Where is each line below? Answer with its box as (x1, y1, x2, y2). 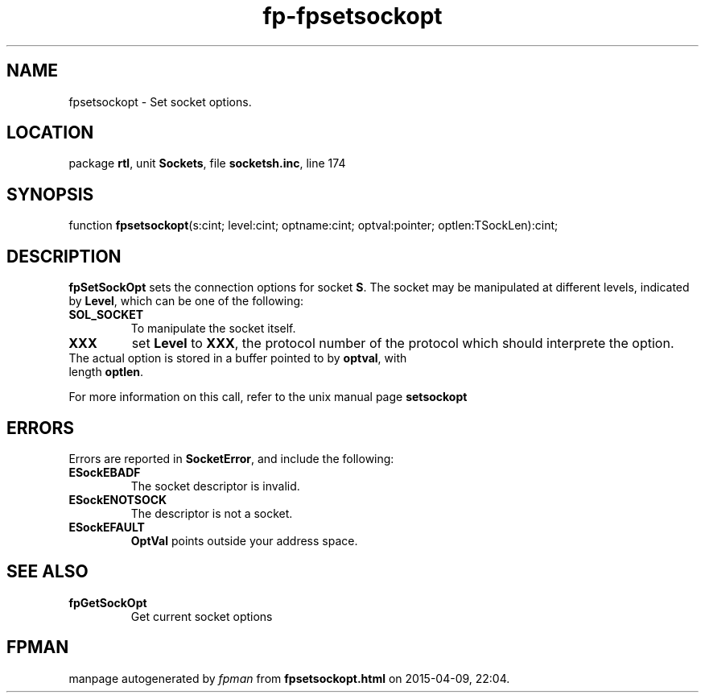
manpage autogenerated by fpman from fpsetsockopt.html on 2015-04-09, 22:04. (68, 671, 510, 685)
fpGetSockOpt (68, 595, 147, 610)
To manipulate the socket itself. (130, 321, 296, 336)
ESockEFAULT (68, 519, 145, 534)
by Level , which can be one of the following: (68, 294, 304, 308)
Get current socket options (130, 609, 273, 623)
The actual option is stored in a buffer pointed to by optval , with (68, 351, 407, 366)
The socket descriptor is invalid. (130, 478, 300, 493)
